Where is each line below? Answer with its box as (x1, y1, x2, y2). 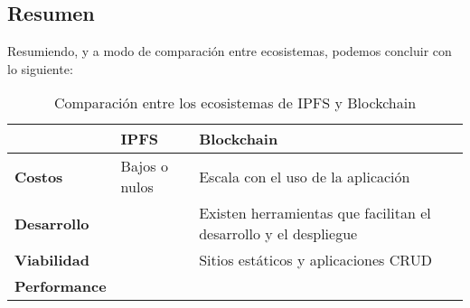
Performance (14, 275, 107, 297)
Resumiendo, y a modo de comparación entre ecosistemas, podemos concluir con (7, 42, 452, 61)
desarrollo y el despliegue (199, 223, 358, 245)
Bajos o (120, 155, 168, 177)
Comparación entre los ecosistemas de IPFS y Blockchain (53, 92, 417, 114)
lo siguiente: (7, 59, 73, 78)
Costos (14, 165, 63, 187)
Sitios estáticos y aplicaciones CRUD (199, 249, 432, 271)
